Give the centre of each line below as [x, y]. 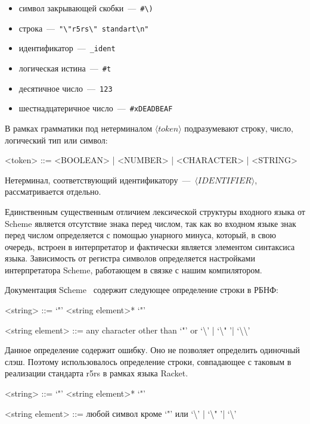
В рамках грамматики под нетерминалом [78, 128]
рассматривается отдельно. [53, 191]
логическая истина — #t [65, 68]
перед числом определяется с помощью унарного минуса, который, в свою [140, 235]
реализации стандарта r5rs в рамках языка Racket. [97, 373]
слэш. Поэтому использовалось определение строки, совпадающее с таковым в [148, 361]
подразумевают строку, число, [239, 128]
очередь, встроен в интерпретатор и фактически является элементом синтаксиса [150, 246]
